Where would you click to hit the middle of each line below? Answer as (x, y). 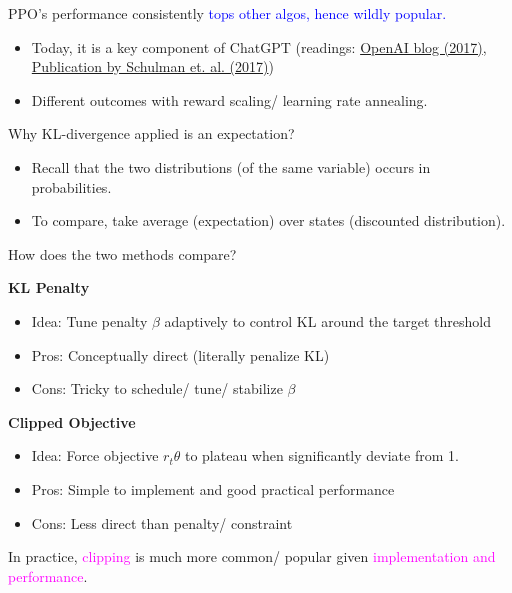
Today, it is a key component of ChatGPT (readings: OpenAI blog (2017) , (259, 46)
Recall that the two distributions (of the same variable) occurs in (231, 166)
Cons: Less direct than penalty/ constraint (162, 522)
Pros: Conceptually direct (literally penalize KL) (180, 354)
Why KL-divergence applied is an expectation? (151, 133)
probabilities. (71, 186)
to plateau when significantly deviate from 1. (321, 455)
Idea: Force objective (95, 455)
